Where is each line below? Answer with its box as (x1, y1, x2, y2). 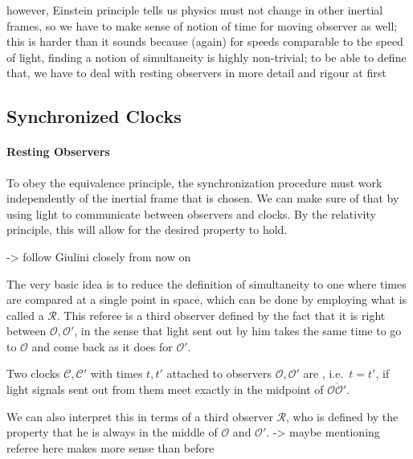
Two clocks (6, 365, 60, 382)
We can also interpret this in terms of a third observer (6, 408, 273, 424)
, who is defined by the (285, 408, 399, 424)
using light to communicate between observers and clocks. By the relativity (6, 205, 376, 222)
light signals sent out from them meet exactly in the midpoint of (6, 381, 324, 398)
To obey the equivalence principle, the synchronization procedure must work (6, 174, 382, 191)
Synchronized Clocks (6, 104, 182, 129)
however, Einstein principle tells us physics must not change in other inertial (6, 2, 383, 18)
